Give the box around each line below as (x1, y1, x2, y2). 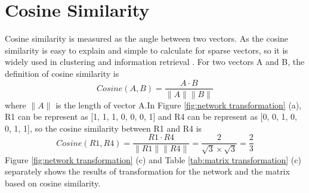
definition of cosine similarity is (5, 67, 119, 79)
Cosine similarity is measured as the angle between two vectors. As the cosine (5, 32, 289, 45)
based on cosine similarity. (5, 176, 101, 189)
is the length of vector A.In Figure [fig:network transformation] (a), (55, 98, 302, 111)
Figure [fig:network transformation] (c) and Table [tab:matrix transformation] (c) (5, 153, 301, 166)
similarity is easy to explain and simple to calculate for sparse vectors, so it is (5, 43, 288, 56)
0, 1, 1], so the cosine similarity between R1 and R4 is (5, 122, 202, 134)
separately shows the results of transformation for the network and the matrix (5, 165, 290, 178)
